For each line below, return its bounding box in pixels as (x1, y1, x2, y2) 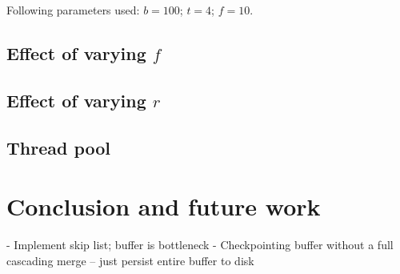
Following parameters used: (6, 2, 140, 18)
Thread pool (6, 135, 111, 159)
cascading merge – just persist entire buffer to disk (6, 252, 254, 268)
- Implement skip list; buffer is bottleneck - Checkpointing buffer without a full (6, 236, 394, 253)
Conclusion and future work (6, 190, 321, 223)
